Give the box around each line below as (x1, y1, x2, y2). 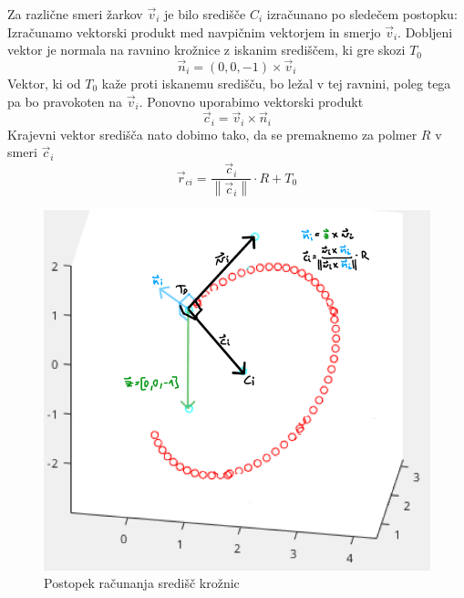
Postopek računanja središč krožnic (44, 573, 240, 593)
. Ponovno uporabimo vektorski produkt (139, 91, 364, 110)
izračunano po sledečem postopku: (266, 5, 458, 23)
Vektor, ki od (7, 74, 81, 92)
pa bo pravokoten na (7, 91, 123, 110)
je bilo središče (164, 5, 246, 23)
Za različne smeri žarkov (7, 5, 143, 23)
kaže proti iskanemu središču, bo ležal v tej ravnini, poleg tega (101, 74, 451, 92)
